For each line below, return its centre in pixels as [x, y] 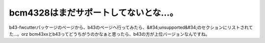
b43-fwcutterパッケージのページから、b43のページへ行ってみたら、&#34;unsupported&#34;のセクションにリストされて [131, 27]
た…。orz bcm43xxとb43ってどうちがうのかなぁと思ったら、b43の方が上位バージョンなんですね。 [110, 34]
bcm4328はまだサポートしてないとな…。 [94, 13]
